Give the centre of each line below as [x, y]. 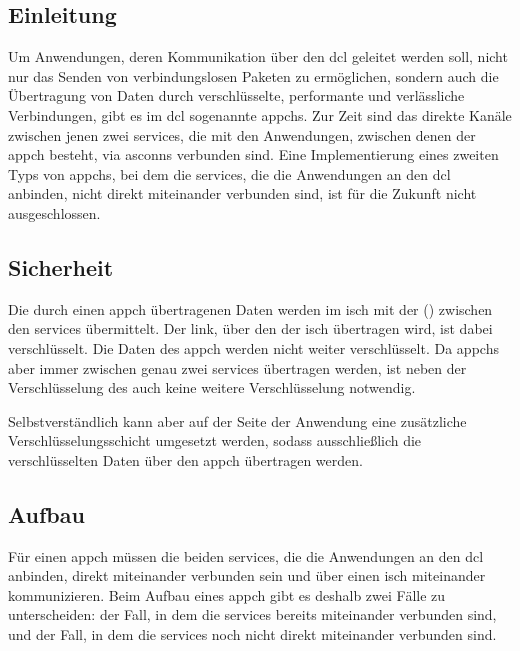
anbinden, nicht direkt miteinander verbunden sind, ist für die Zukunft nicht [242, 193]
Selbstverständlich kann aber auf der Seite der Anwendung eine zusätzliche [237, 420]
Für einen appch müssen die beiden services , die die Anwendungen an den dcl [246, 555]
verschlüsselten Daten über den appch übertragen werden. [185, 459]
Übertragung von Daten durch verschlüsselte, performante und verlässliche [236, 95]
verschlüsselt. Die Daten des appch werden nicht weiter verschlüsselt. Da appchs [253, 347]
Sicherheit [61, 266]
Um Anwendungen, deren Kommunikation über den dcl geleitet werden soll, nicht [258, 56]
